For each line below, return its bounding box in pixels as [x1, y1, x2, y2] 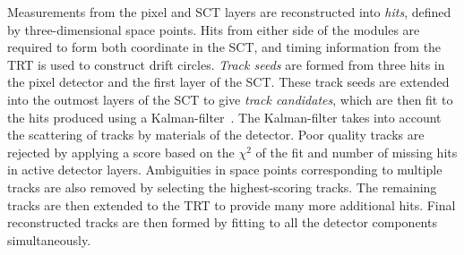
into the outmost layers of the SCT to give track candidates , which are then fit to [7, 89, 453, 108]
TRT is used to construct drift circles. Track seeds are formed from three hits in [7, 55, 445, 73]
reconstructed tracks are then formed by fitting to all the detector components [7, 213, 437, 232]
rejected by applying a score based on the [7, 142, 235, 161]
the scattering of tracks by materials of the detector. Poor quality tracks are [7, 125, 425, 144]
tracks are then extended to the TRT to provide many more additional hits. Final [7, 195, 456, 214]
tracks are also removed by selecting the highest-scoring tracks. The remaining [7, 177, 437, 196]
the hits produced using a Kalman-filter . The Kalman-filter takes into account [7, 107, 442, 126]
